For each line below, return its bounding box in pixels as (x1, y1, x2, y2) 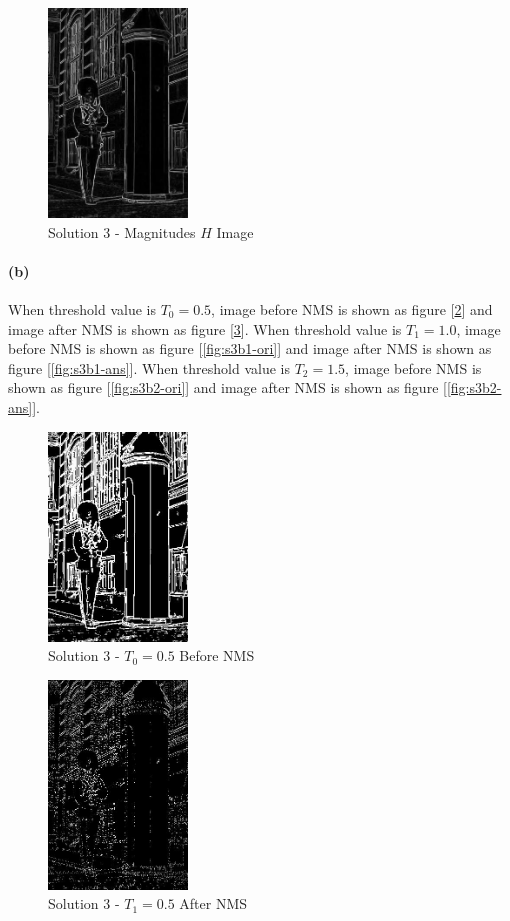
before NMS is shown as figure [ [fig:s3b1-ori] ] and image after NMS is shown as (8, 338, 492, 359)
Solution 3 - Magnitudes (48, 221, 196, 242)
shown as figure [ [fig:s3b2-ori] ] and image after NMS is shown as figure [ (8, 377, 447, 398)
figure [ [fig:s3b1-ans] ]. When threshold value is (8, 357, 290, 378)
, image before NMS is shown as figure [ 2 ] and (211, 298, 493, 319)
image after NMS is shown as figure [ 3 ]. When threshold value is (8, 318, 402, 339)
